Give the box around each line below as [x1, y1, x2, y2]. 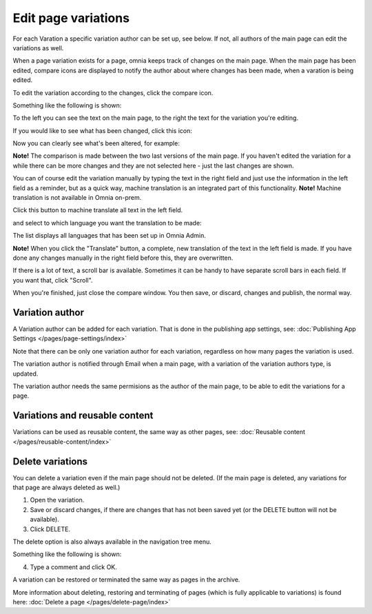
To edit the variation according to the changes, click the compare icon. [12, 88, 214, 96]
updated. [12, 369, 39, 378]
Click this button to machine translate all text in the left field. [12, 206, 183, 214]
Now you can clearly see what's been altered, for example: [12, 139, 180, 147]
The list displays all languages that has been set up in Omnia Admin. [12, 232, 207, 240]
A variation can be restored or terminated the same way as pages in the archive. [12, 575, 240, 584]
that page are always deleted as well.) [12, 483, 121, 491]
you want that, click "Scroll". [12, 276, 93, 284]
